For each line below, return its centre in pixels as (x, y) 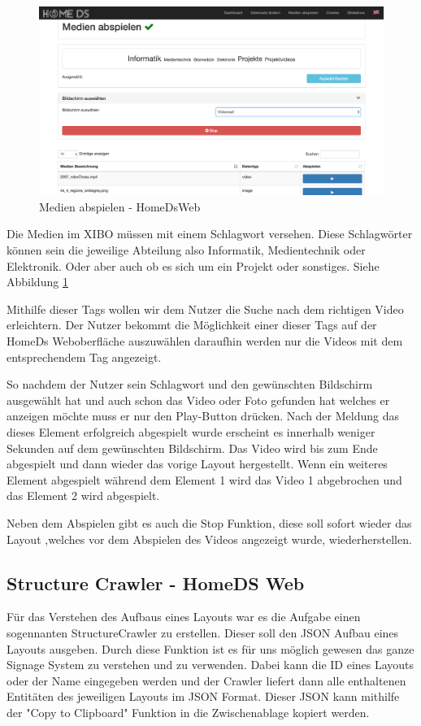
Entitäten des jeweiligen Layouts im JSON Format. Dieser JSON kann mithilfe (203, 696)
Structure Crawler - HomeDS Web (156, 583)
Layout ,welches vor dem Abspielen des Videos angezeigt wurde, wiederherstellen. (209, 539)
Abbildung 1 (37, 282)
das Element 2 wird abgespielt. (83, 496)
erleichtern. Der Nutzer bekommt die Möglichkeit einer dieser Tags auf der (192, 325)
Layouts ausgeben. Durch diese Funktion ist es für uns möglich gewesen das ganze (210, 648)
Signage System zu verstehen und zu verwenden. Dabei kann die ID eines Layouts (210, 665)
